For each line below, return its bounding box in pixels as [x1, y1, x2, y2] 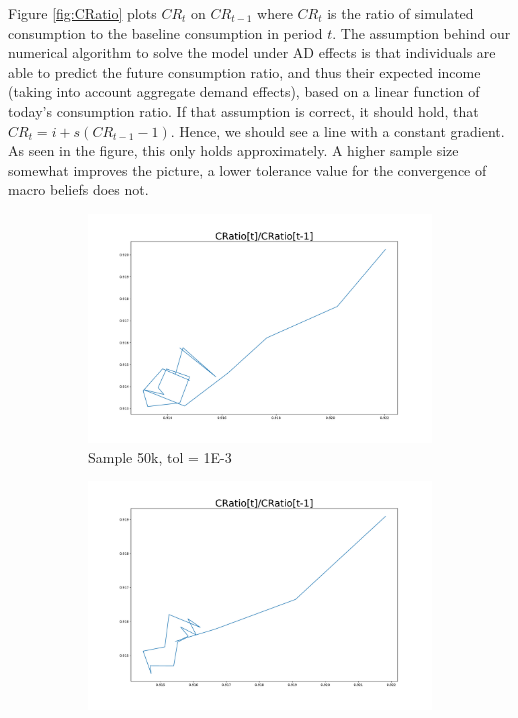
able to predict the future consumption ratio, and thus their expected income [8, 61, 481, 82]
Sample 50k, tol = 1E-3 [88, 446, 232, 467]
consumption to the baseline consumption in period [8, 22, 323, 43]
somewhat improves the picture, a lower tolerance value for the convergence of [8, 159, 487, 180]
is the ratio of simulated [327, 3, 474, 23]
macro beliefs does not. [8, 179, 149, 200]
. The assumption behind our [332, 22, 511, 43]
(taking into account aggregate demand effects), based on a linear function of [8, 81, 480, 102]
